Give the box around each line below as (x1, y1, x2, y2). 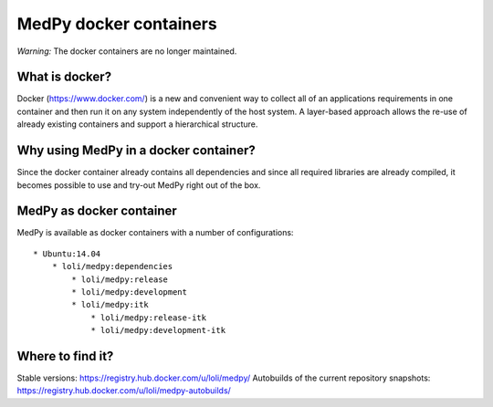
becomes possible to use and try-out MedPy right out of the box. (16, 179, 261, 191)
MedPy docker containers (16, 14, 218, 34)
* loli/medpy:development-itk (90, 325, 226, 336)
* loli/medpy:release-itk (90, 312, 207, 323)
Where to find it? (16, 348, 114, 364)
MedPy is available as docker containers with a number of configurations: (16, 227, 294, 238)
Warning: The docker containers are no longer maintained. (16, 46, 237, 57)
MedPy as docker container (16, 203, 177, 219)
